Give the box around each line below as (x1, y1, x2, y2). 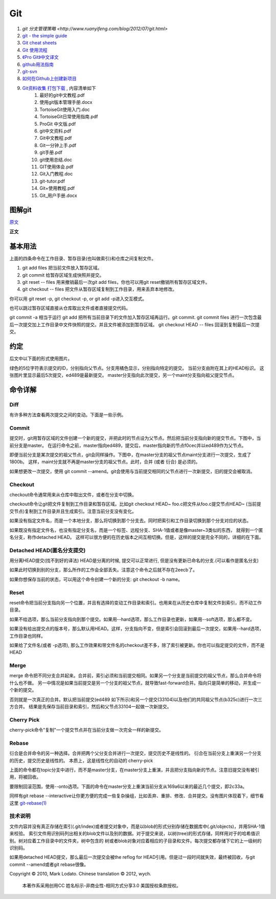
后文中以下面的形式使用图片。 (9, 355, 73, 362)
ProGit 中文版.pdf (39, 121, 76, 127)
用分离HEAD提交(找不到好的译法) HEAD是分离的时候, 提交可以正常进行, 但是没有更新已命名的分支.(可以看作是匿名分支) (9, 557, 259, 564)
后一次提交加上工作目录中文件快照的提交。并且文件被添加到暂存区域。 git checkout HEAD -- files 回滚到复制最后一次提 (9, 321, 260, 327)
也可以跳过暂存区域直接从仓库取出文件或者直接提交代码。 (9, 305, 130, 311)
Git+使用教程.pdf (39, 185, 75, 191)
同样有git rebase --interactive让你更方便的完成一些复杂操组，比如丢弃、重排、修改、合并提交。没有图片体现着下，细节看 (9, 793, 264, 799)
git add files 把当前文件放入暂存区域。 (22, 265, 102, 271)
